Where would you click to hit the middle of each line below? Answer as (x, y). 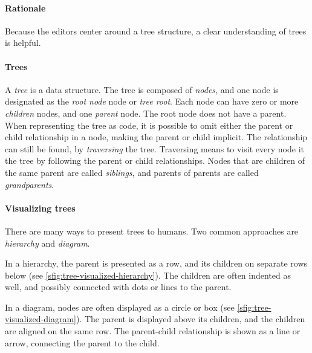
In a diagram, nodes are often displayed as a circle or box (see (120, 307)
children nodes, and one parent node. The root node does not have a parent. (146, 113)
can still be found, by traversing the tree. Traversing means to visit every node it (154, 148)
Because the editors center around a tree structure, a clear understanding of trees (156, 31)
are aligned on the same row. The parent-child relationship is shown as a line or (153, 331)
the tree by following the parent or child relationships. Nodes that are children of (155, 160)
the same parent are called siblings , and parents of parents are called (132, 172)
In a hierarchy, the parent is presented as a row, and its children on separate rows (156, 263)
